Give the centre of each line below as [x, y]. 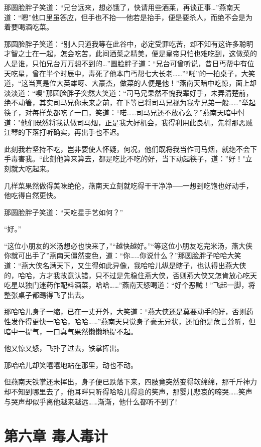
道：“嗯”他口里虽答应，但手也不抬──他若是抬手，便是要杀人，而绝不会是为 [128, 17]
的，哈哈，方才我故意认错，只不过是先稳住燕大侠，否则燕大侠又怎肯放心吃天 [130, 275]
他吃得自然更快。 [32, 195]
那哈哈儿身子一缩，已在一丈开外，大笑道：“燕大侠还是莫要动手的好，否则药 [129, 311]
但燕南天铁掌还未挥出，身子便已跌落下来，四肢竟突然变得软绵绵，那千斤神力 [130, 382]
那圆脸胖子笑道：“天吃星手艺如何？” [64, 212]
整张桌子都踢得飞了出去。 [46, 294]
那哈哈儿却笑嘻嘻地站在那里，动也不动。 [71, 365]
